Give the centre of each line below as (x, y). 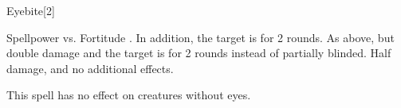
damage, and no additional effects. (90, 68)
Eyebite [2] (31, 10)
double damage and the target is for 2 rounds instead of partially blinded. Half (199, 53)
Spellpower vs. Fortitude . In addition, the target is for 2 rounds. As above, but (200, 37)
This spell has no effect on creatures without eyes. (129, 95)
